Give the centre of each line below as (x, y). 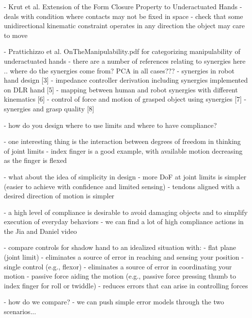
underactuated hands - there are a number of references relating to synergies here (125, 61)
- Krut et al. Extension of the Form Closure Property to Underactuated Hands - (123, 6)
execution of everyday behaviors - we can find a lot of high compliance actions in (124, 221)
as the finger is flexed (35, 160)
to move (16, 35)
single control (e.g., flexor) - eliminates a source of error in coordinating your (118, 266)
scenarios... (20, 311)
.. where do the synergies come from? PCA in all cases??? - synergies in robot (119, 70)
